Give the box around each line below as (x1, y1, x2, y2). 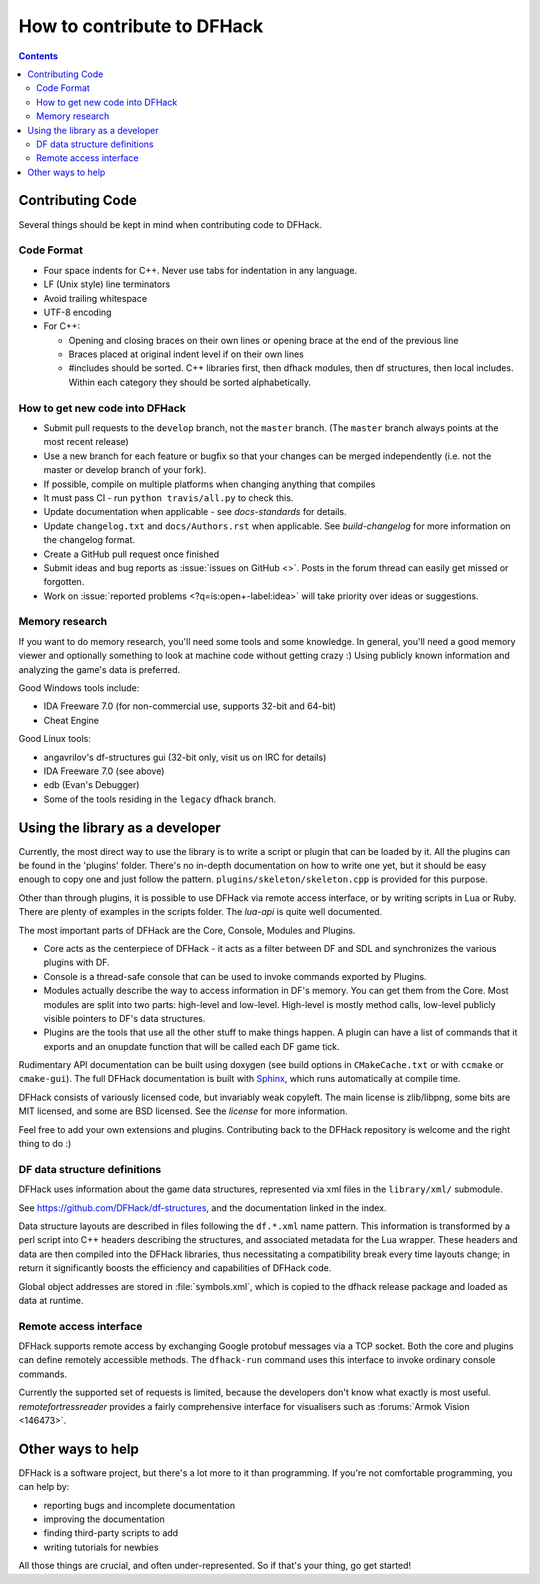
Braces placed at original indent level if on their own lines (68, 348, 304, 360)
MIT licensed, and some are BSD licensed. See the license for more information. (18, 1105, 348, 1117)
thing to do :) (18, 1138, 72, 1150)
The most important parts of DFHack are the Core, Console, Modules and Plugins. (18, 924, 356, 936)
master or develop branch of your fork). (43, 464, 207, 476)
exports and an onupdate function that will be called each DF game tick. (43, 1040, 340, 1052)
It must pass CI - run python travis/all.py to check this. (43, 491, 294, 504)
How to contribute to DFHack (18, 15, 264, 37)
